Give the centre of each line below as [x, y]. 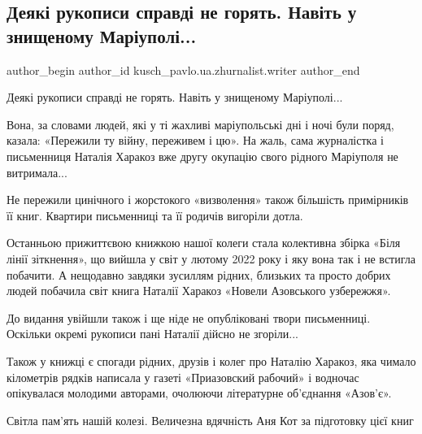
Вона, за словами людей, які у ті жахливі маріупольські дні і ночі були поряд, [200, 124]
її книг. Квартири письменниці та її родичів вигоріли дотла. [155, 215]
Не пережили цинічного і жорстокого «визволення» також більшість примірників [208, 200]
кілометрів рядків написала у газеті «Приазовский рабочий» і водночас [183, 377]
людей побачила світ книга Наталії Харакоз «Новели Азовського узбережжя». [199, 291]
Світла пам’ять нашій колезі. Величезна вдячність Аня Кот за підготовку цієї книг [210, 420]
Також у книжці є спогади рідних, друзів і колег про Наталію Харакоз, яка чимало [211, 360]
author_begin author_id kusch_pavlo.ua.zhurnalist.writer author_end [183, 69]
